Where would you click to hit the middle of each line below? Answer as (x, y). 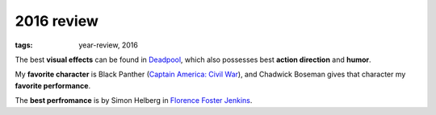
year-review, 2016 (109, 45)
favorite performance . (53, 85)
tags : (24, 45)
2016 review (57, 21)
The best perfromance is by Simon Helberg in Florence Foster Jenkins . (134, 101)
